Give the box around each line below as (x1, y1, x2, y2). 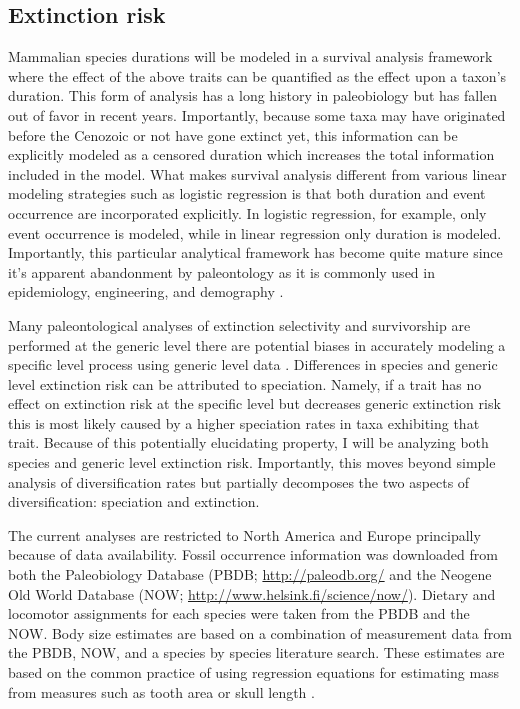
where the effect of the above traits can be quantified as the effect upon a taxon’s (8, 65, 507, 86)
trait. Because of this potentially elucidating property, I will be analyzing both (8, 432, 489, 453)
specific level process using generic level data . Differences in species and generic (8, 354, 498, 375)
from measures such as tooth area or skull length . (8, 681, 315, 702)
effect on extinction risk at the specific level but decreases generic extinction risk (8, 393, 501, 414)
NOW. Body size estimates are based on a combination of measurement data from (8, 622, 512, 643)
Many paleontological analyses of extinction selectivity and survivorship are (8, 314, 471, 335)
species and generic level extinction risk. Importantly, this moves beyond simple (8, 452, 496, 473)
